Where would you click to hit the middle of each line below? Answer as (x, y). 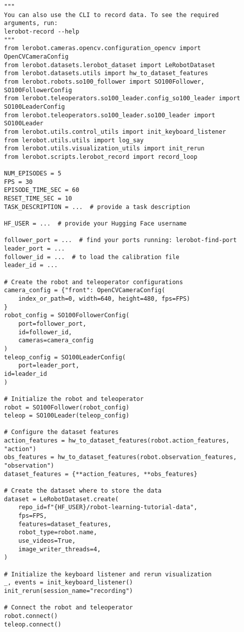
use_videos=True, (47, 541)
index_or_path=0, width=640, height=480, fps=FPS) (104, 298)
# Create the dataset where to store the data (83, 491)
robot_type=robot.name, (58, 533)
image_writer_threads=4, (59, 549)
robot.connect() (31, 616)
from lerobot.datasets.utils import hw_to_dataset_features (106, 73)
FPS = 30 (18, 182)
